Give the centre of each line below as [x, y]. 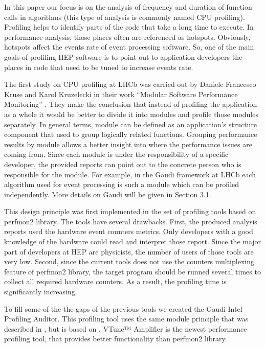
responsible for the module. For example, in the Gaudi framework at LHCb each [130, 174]
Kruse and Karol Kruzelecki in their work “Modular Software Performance [121, 94]
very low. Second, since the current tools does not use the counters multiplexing [129, 261]
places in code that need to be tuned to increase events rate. [99, 67]
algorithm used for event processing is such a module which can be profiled [122, 184]
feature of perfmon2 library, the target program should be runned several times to [132, 271]
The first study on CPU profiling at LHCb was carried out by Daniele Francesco [130, 84]
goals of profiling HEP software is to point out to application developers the [123, 56]
